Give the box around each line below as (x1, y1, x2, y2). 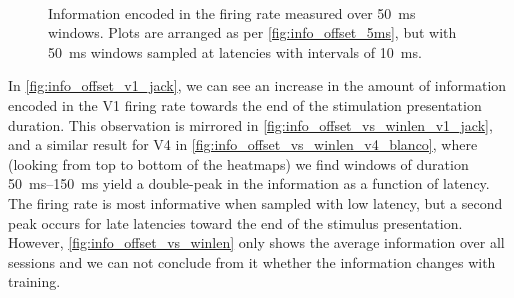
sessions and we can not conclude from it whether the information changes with (8, 251, 496, 272)
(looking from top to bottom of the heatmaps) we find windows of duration (8, 153, 469, 174)
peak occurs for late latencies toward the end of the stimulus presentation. (8, 212, 463, 233)
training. (8, 271, 61, 292)
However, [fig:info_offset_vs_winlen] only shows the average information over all (8, 232, 505, 253)
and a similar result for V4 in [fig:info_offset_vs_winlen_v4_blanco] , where (8, 134, 478, 155)
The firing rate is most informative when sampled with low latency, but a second (8, 192, 503, 213)
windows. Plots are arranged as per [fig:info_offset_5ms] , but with (48, 22, 457, 43)
